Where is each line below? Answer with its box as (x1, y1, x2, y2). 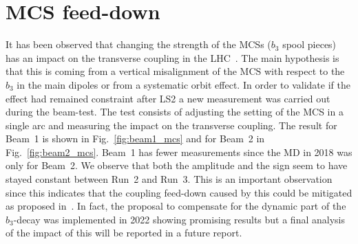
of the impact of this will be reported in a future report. (6, 225, 242, 240)
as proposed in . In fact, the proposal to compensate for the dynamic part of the (6, 199, 346, 213)
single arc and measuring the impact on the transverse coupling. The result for (6, 118, 337, 132)
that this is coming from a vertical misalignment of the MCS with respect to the (6, 64, 345, 78)
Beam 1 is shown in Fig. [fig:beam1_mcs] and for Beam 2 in (6, 131, 265, 146)
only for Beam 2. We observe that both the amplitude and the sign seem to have (6, 158, 348, 173)
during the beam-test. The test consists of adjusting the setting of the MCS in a (6, 104, 344, 119)
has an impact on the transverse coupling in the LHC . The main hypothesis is (6, 50, 339, 65)
